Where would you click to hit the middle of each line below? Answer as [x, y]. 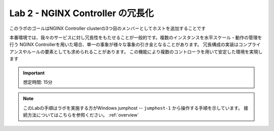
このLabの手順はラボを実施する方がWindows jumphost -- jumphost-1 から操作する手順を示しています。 [133, 108]
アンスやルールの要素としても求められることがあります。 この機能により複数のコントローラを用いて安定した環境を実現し [136, 52]
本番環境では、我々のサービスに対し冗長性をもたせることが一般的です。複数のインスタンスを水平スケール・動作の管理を [136, 37]
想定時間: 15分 [38, 82]
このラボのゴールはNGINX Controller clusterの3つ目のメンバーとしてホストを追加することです [108, 28]
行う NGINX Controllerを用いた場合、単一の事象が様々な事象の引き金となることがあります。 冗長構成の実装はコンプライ [135, 45]
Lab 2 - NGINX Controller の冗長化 [82, 13]
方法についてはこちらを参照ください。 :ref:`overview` [83, 115]
